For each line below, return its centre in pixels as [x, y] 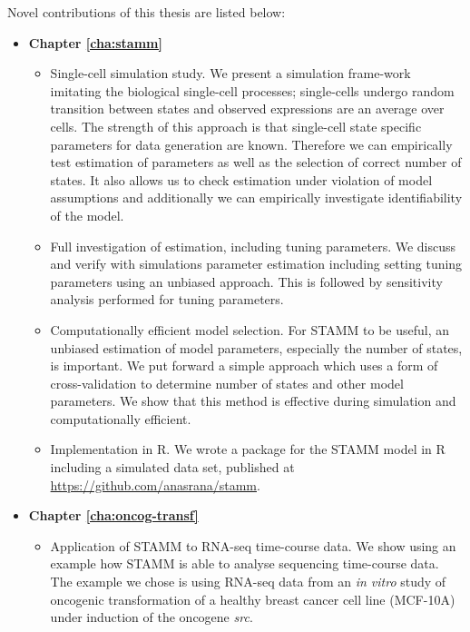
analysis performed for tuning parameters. [167, 299]
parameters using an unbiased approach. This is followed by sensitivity [246, 281]
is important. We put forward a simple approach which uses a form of [244, 365]
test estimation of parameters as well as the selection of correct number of [256, 162]
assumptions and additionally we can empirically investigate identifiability [256, 197]
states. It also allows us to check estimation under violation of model [241, 179]
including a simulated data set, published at [172, 467]
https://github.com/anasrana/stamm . [155, 484]
